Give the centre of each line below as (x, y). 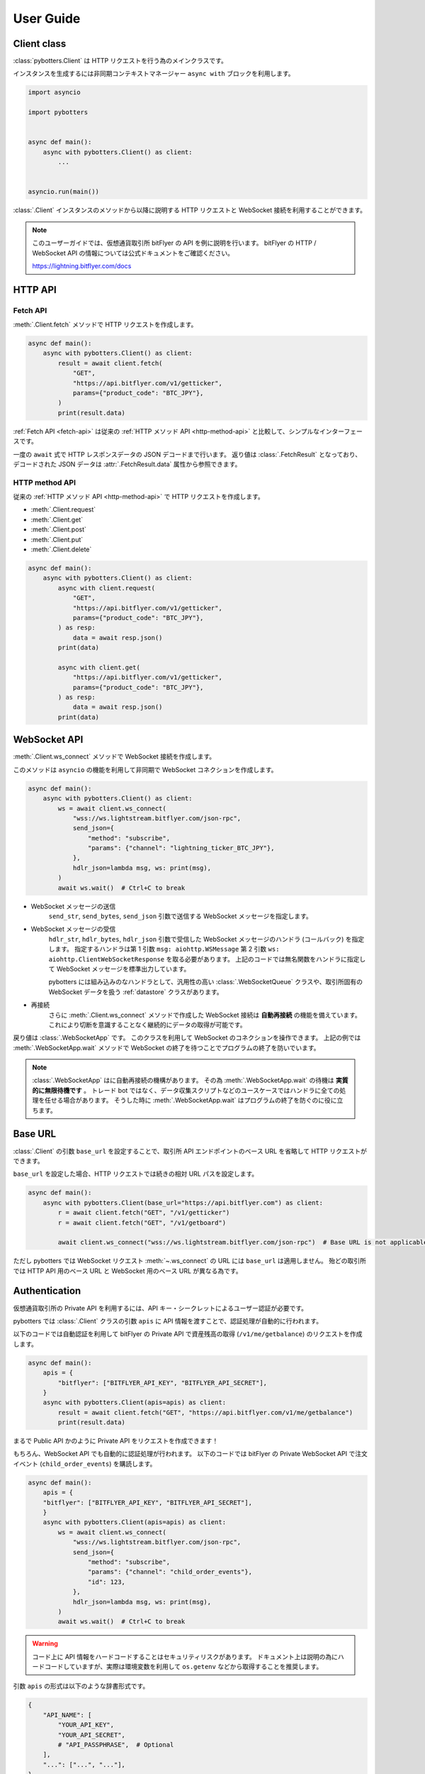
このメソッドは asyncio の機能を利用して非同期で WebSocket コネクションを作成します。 (145, 769)
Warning (45, 1643)
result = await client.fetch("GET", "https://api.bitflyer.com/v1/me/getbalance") (205, 1412)
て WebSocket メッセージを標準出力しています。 (119, 969)
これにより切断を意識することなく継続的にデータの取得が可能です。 (147, 1025)
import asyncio (54, 93)
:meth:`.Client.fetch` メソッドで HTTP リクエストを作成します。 (105, 325)
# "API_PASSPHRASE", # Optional (116, 1745)
